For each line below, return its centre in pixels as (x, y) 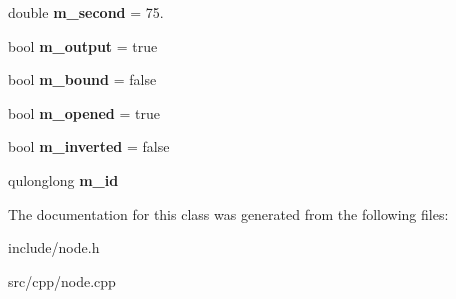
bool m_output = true (83, 45)
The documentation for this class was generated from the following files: (228, 213)
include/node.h (54, 247)
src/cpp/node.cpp (62, 280)
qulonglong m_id (63, 179)
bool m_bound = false (82, 79)
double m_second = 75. (86, 12)
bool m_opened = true (84, 112)
